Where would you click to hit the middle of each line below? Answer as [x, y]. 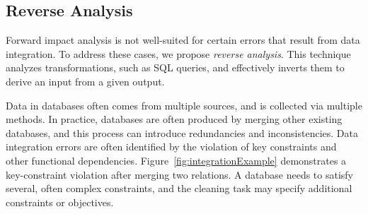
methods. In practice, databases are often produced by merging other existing [174, 119]
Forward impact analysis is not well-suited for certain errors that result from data [183, 40]
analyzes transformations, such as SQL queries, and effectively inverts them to [175, 67]
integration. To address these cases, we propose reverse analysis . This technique [178, 53]
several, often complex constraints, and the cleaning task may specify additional [179, 188]
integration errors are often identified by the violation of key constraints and [171, 147]
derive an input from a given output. [85, 81]
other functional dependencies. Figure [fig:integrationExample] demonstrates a [176, 160]
